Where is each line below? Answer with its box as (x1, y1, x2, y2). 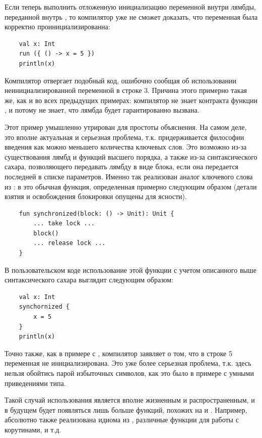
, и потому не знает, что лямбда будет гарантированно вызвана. (5, 105, 200, 115)
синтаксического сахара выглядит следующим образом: (5, 274, 174, 285)
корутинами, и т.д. (5, 424, 61, 434)
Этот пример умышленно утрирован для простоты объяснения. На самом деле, (5, 121, 247, 132)
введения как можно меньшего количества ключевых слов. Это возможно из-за (5, 141, 247, 152)
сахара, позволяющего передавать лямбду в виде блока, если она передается (5, 161, 239, 172)
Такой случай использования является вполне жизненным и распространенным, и (5, 395, 255, 405)
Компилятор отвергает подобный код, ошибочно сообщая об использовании (5, 75, 237, 85)
